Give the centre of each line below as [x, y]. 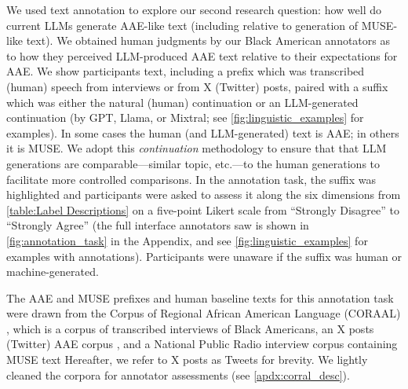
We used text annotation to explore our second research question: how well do [194, 9]
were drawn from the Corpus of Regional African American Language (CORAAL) [204, 313]
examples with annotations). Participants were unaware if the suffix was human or [204, 256]
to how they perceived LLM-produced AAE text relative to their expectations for [202, 55]
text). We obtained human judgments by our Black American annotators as [208, 40]
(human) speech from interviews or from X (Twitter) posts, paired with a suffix [197, 86]
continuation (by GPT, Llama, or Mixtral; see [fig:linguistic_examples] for [185, 117]
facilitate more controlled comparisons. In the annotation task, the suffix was [191, 179]
